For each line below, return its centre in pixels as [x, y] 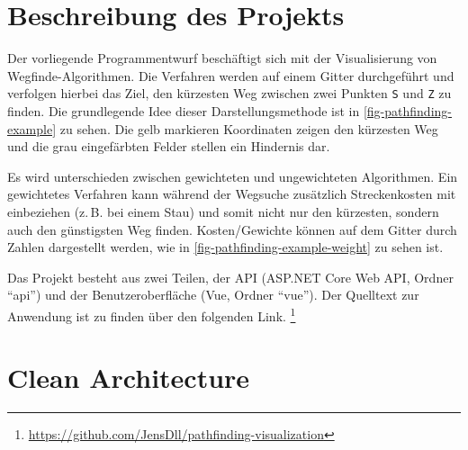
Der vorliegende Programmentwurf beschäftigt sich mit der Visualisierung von [222, 58]
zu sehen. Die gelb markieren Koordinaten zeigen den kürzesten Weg [249, 128]
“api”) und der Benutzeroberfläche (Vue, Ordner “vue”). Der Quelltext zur [213, 295]
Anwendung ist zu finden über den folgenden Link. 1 [152, 314]
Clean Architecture [129, 378]
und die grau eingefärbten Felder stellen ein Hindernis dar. [169, 146]
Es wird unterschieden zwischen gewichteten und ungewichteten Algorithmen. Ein [233, 176]
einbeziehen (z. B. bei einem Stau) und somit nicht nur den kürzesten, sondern [223, 211]
